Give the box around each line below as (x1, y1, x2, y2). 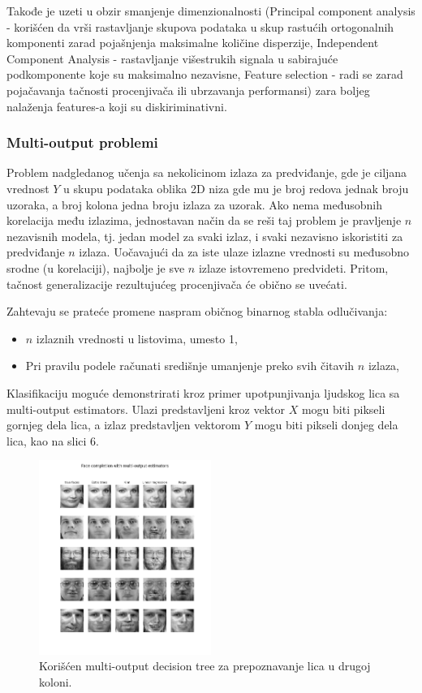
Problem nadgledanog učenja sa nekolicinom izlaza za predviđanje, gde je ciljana (6, 164, 407, 181)
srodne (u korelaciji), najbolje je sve (6, 259, 185, 276)
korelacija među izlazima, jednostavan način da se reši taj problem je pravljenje (6, 212, 402, 229)
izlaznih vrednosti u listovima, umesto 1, (36, 329, 238, 346)
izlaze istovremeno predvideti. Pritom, (198, 259, 389, 276)
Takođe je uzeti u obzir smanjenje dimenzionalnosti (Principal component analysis (6, 2, 416, 19)
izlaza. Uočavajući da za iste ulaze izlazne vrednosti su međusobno (79, 243, 410, 260)
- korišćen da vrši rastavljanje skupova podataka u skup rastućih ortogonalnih (6, 18, 394, 35)
